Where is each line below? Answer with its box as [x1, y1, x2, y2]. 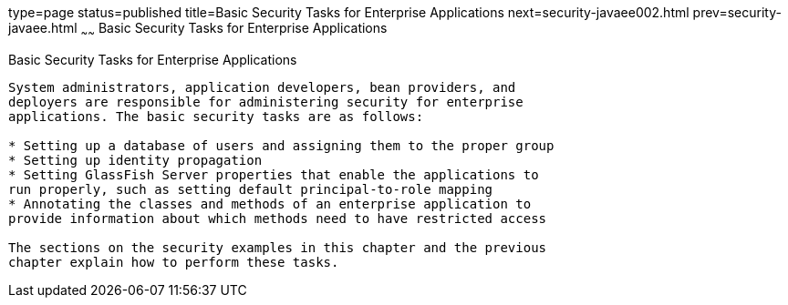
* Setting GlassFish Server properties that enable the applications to [8, 167, 539, 182]
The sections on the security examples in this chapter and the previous [8, 239, 547, 255]
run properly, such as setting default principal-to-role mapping [8, 181, 493, 197]
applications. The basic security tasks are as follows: [8, 108, 424, 124]
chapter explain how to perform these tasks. [8, 254, 339, 269]
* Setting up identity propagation [8, 152, 263, 168]
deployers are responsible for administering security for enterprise [8, 94, 524, 109]
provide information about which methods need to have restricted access [8, 210, 547, 226]
